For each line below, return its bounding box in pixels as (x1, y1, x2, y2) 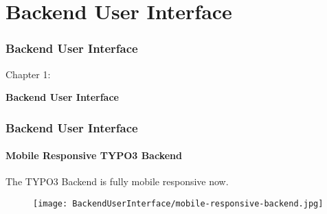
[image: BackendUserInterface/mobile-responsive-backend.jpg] (33, 199, 324, 209)
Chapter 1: (5, 67, 51, 81)
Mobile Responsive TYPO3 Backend (5, 148, 182, 163)
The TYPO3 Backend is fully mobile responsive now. (5, 174, 229, 189)
